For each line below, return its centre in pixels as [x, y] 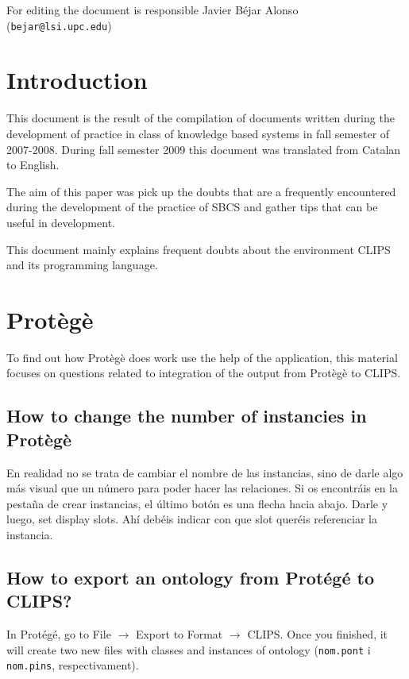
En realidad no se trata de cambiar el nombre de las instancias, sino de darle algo [205, 472]
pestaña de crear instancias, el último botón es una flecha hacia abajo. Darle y [197, 503]
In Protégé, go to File [59, 634]
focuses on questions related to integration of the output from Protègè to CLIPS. [204, 373]
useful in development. [61, 222]
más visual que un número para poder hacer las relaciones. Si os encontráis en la [203, 488]
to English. [33, 165]
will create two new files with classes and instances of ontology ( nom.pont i [189, 649]
